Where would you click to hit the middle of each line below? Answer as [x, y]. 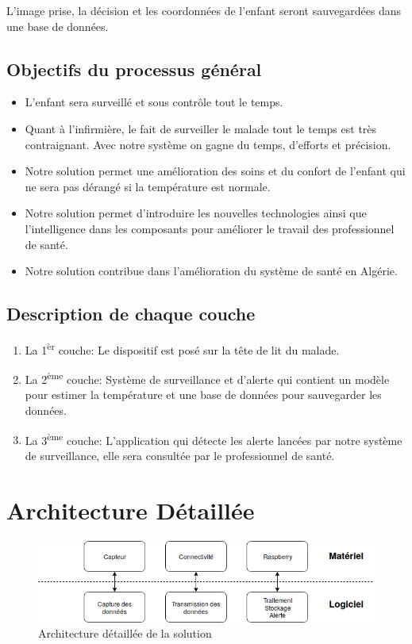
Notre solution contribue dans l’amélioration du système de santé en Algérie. [211, 271]
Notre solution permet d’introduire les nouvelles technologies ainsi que [196, 213]
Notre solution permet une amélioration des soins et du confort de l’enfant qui [215, 171]
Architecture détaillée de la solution [125, 633]
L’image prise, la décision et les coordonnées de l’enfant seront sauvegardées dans [204, 10]
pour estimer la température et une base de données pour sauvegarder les [203, 395]
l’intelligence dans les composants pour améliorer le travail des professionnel [210, 228]
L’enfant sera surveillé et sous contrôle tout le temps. [154, 102]
